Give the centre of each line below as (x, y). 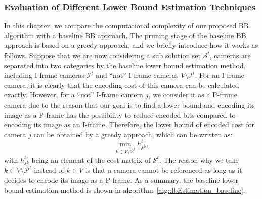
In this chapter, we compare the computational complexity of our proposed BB (126, 26)
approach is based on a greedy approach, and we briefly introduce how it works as (131, 45)
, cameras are (230, 55)
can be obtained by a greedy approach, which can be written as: (133, 134)
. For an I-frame (220, 75)
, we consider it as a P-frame (193, 95)
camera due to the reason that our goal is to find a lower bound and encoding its (129, 104)
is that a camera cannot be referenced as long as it (164, 170)
